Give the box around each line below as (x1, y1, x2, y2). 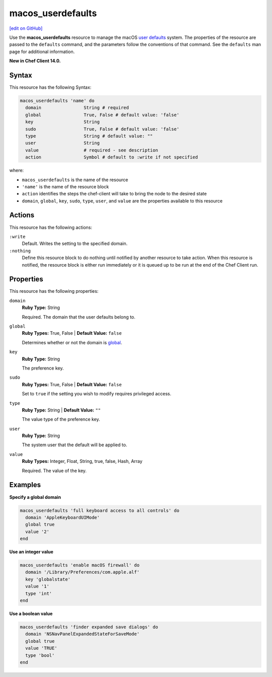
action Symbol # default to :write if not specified (25, 154, 198, 160)
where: (9, 167, 24, 174)
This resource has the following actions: (9, 224, 93, 230)
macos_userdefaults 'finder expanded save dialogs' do (20, 624, 158, 630)
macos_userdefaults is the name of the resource (22, 177, 128, 183)
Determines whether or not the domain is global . (22, 339, 122, 345)
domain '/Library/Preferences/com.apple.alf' (25, 569, 140, 575)
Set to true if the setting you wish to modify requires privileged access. (22, 391, 171, 397)
